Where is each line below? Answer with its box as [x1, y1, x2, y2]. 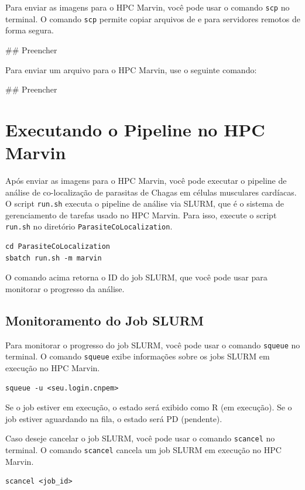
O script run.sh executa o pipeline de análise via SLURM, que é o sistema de [5, 197, 285, 210]
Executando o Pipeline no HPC [5, 117, 265, 141]
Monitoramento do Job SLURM [5, 311, 204, 329]
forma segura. [5, 24, 54, 36]
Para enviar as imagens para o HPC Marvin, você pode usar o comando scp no [5, 1, 290, 13]
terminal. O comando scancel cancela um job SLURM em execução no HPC [5, 444, 282, 456]
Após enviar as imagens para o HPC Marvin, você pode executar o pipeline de [5, 174, 287, 186]
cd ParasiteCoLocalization [5, 242, 110, 251]
